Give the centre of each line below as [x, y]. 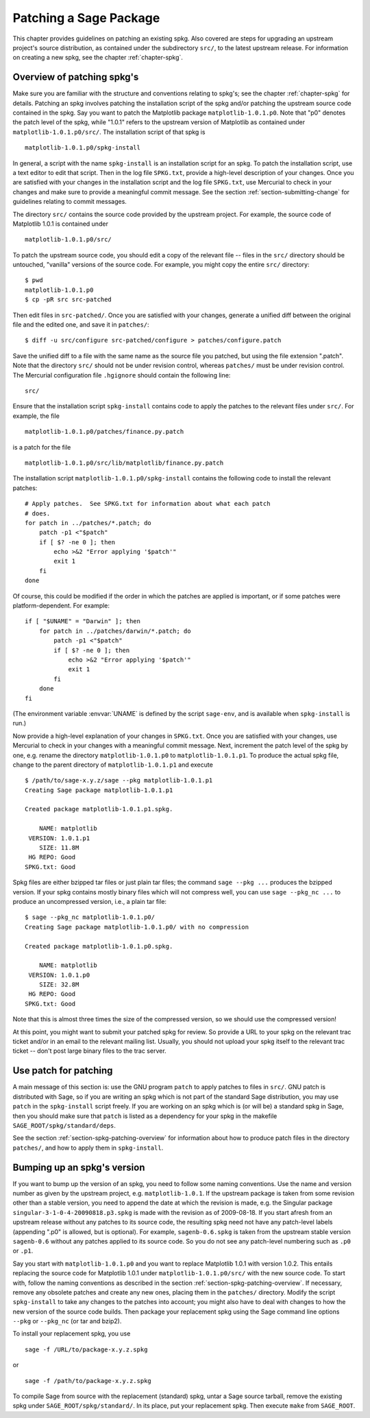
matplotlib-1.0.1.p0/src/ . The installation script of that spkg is [109, 132]
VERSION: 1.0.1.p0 [59, 975]
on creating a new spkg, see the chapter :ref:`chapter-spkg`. [98, 58]
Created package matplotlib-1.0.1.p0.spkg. [99, 946]
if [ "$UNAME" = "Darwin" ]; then [83, 621]
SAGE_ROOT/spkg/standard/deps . [64, 1125]
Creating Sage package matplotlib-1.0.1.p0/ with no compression [137, 927]
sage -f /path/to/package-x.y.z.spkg [88, 1381]
